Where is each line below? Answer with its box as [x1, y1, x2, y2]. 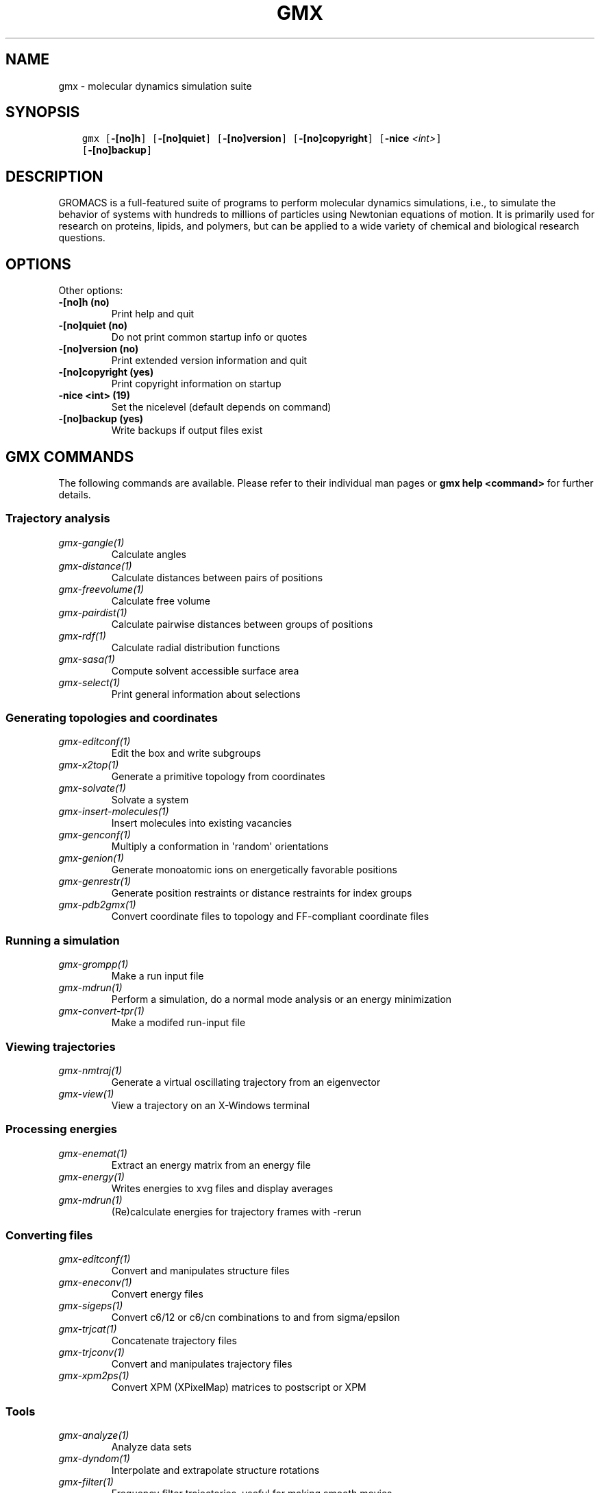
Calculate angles [111, 548, 187, 560]
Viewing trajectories [5, 1039, 116, 1054]
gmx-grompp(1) [58, 958, 129, 971]
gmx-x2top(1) [58, 759, 119, 771]
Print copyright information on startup [111, 378, 282, 390]
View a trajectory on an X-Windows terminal [111, 1099, 310, 1111]
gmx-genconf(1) [58, 829, 131, 841]
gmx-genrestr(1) [58, 875, 132, 888]
